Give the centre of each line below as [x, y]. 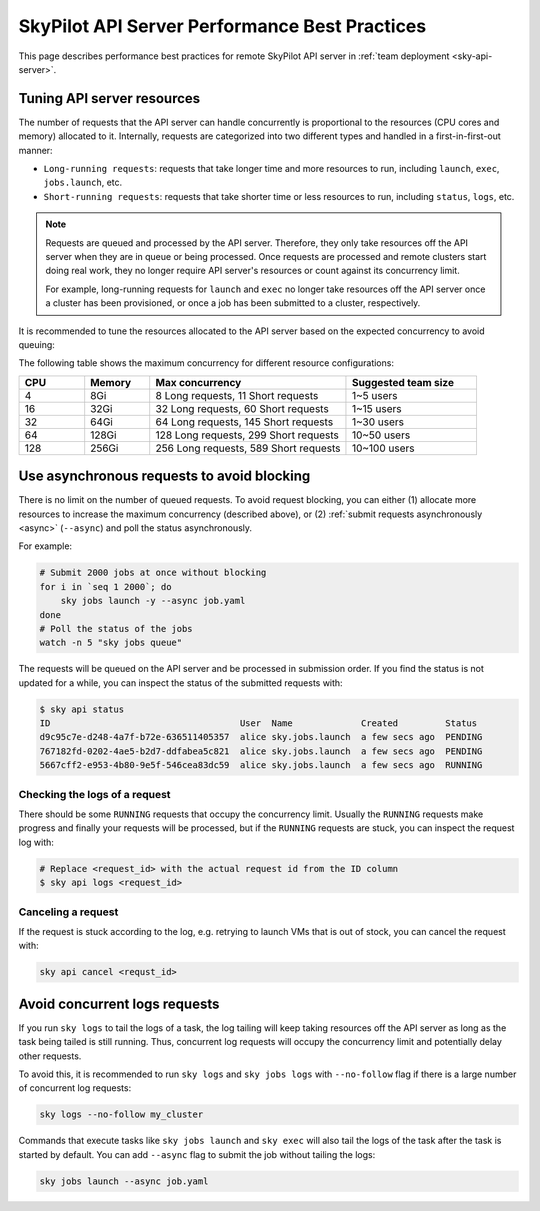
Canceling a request [68, 912]
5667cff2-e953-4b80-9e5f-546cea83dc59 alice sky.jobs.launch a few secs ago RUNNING [261, 765]
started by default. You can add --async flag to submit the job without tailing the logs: [197, 1154]
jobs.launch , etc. [83, 182]
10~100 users [383, 448]
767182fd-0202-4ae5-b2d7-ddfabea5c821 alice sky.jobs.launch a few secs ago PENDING [261, 751]
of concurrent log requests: [75, 1088]
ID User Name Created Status [258, 723]
